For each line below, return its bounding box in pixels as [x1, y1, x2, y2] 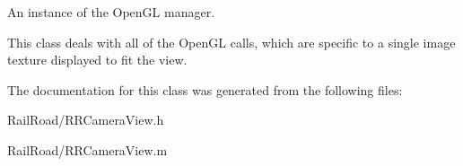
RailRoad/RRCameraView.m [7, 140, 168, 159]
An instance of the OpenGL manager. [7, 3, 215, 21]
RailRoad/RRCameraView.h [7, 110, 164, 129]
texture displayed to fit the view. [7, 50, 188, 69]
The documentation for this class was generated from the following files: [7, 80, 403, 99]
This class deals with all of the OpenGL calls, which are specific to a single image [7, 32, 456, 51]
